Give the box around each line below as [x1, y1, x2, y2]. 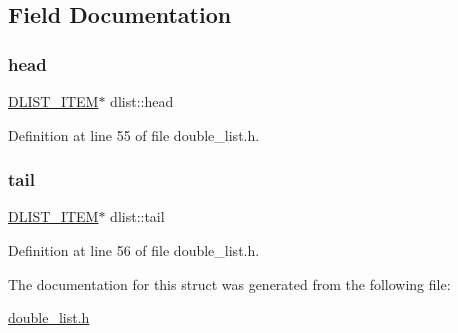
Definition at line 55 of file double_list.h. [8, 124, 260, 145]
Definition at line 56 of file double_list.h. [8, 240, 260, 260]
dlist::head [110, 91, 174, 111]
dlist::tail [110, 206, 165, 227]
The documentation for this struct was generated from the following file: [8, 273, 451, 294]
